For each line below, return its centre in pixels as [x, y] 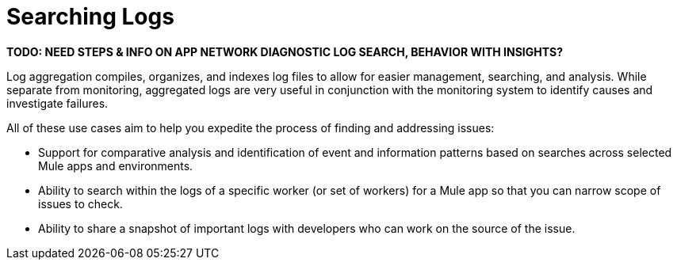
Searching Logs [90, 17]
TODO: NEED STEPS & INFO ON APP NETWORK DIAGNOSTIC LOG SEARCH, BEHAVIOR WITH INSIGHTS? [285, 51]
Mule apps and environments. [116, 165]
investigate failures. [57, 103]
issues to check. [80, 203]
